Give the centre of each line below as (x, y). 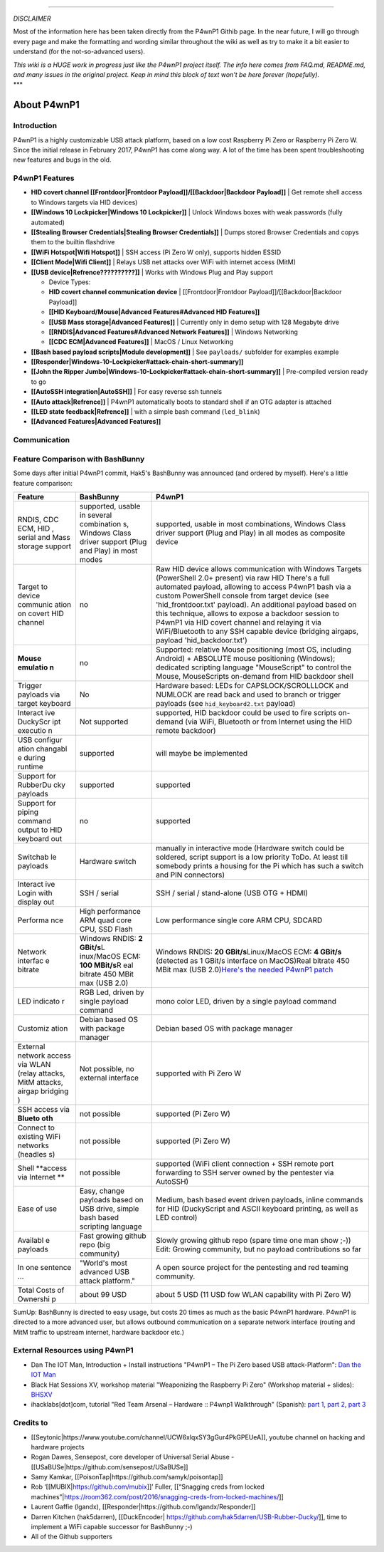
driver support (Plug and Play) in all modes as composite (250, 533)
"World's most (103, 1263)
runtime (31, 766)
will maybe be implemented (202, 753)
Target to (33, 586)
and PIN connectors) (190, 875)
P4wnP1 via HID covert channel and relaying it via (238, 622)
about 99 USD (103, 1294)
